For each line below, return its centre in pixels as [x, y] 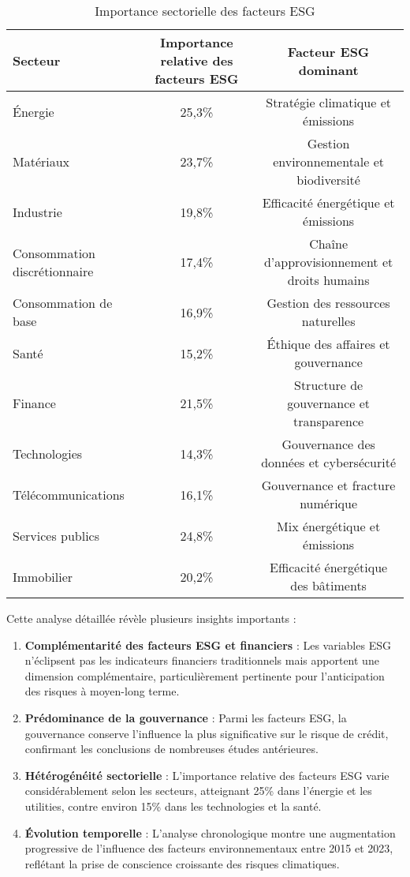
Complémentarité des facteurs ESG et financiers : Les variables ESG [208, 645]
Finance [34, 403]
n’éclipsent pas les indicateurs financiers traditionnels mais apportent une [202, 660]
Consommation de [63, 303]
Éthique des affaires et [328, 344]
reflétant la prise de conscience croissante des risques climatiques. [182, 863]
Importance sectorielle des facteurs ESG [205, 11]
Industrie [37, 212]
